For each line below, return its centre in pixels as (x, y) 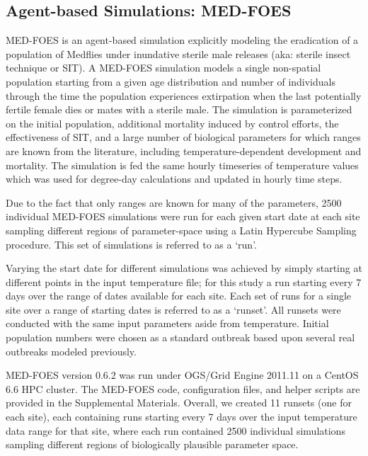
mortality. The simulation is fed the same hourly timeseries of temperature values (182, 165)
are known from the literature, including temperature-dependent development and (184, 150)
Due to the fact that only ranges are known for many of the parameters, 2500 (174, 202)
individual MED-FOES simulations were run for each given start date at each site (183, 216)
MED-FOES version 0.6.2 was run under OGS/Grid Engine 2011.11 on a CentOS (182, 375)
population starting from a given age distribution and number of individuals (171, 81)
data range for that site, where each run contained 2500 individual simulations (176, 430)
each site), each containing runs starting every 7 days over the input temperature (182, 417)
